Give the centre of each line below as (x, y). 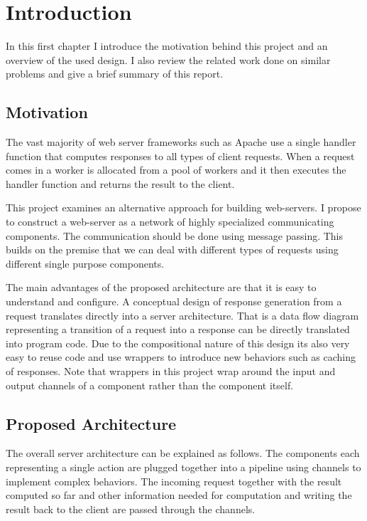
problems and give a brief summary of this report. (115, 74)
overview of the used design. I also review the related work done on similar (168, 59)
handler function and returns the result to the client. (120, 183)
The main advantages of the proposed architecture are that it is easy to (161, 287)
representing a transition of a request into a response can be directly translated (178, 329)
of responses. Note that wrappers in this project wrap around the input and (171, 371)
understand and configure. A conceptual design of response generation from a (174, 301)
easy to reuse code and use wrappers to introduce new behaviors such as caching (181, 357)
